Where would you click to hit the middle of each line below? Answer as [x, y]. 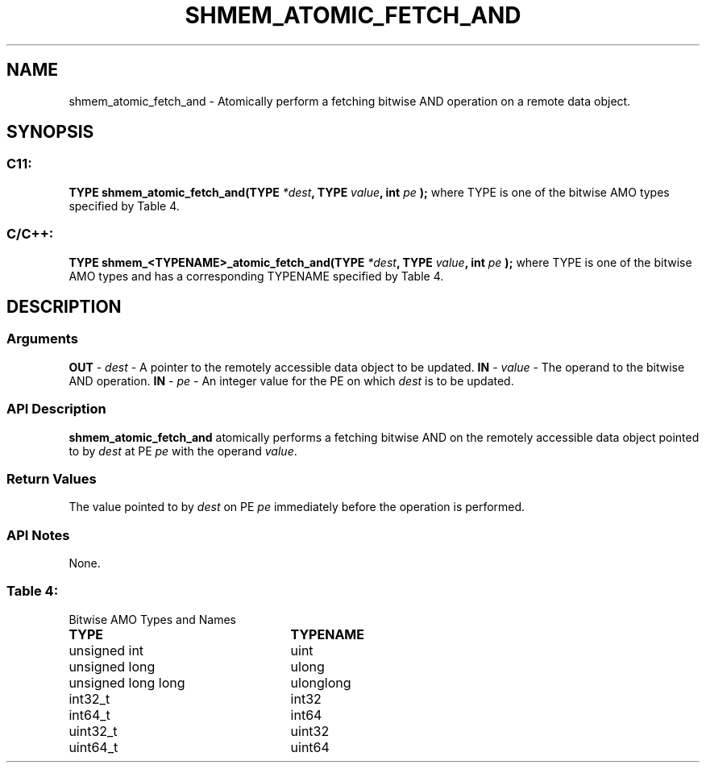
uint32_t [93, 731]
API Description [56, 409]
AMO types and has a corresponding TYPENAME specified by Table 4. [256, 276]
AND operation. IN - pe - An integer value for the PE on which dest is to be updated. [291, 380]
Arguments [42, 339]
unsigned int [106, 650]
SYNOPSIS [50, 132]
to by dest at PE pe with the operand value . [183, 451]
